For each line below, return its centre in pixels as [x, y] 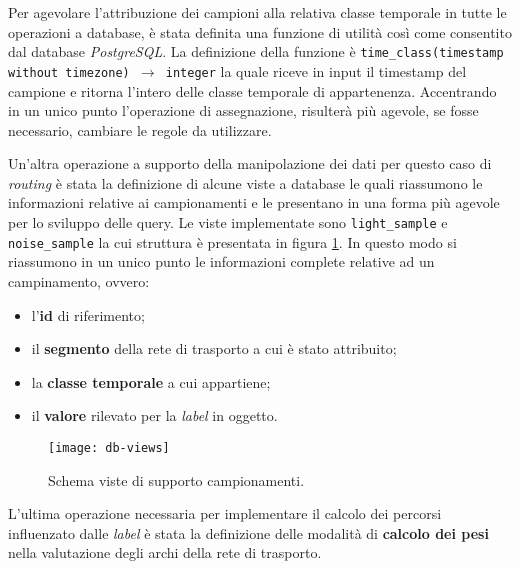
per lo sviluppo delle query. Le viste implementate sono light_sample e [228, 222]
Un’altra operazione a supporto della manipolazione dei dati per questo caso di [250, 163]
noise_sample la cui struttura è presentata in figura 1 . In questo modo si [232, 241]
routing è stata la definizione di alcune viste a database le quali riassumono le [245, 182]
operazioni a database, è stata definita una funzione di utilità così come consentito [260, 31]
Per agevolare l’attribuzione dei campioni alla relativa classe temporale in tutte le [257, 12]
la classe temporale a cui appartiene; [151, 381]
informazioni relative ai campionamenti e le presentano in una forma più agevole [254, 202]
